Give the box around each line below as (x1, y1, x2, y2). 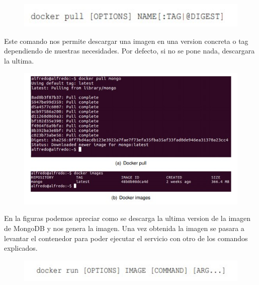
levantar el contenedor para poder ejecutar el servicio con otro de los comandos (4, 233, 248, 243)
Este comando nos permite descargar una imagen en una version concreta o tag (4, 35, 248, 46)
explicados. (4, 243, 38, 253)
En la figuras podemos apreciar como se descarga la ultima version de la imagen (4, 213, 250, 223)
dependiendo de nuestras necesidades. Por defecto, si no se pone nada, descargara (4, 45, 255, 56)
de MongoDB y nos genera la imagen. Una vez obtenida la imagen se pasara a (4, 223, 244, 233)
